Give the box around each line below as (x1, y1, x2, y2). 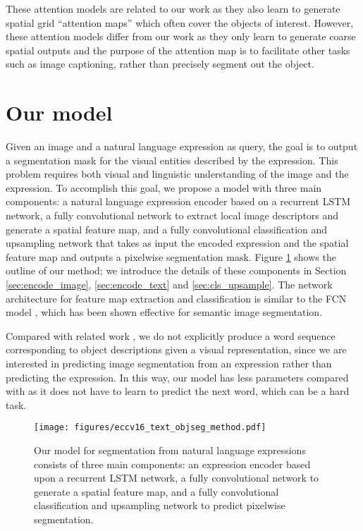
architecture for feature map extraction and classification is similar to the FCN (6, 291, 347, 305)
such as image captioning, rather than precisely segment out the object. (6, 56, 314, 71)
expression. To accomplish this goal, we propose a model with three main (6, 180, 322, 195)
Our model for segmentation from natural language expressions (34, 443, 306, 458)
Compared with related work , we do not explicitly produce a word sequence (6, 328, 336, 343)
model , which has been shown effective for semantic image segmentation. (6, 305, 323, 319)
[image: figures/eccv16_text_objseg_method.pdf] (34, 422, 266, 433)
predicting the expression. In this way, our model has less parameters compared (6, 370, 349, 384)
